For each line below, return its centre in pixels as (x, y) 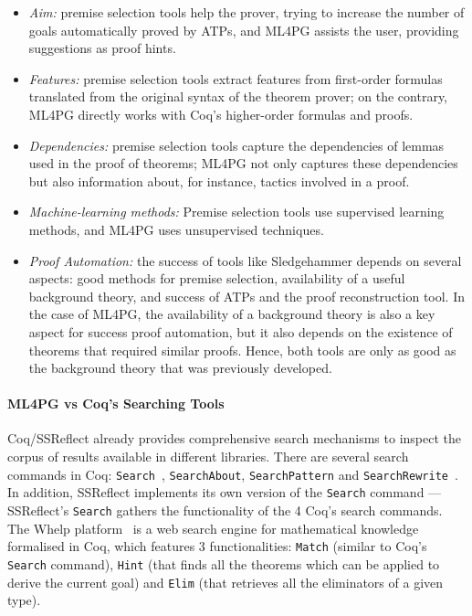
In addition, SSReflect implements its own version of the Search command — (225, 492)
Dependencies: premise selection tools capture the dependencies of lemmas (236, 145)
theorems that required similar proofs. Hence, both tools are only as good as (242, 350)
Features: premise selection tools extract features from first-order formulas (236, 78)
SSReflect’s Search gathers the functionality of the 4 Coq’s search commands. (225, 510)
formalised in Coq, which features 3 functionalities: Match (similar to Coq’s (217, 546)
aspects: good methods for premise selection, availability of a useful (217, 278)
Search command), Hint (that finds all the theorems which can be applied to (224, 563)
